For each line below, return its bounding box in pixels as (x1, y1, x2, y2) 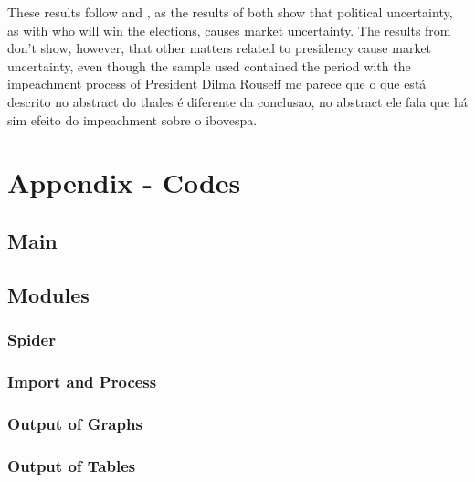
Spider (7, 328, 56, 351)
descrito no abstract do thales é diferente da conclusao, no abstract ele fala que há (7, 91, 468, 111)
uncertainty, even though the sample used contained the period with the (7, 56, 411, 75)
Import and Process (7, 370, 157, 392)
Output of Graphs (7, 412, 142, 434)
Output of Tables (7, 454, 136, 477)
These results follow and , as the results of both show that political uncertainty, (7, 3, 453, 21)
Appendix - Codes (7, 164, 241, 201)
